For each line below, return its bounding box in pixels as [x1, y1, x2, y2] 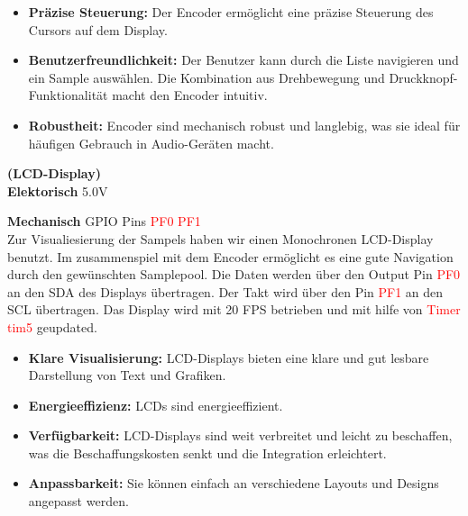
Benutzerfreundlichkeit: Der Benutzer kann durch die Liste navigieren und [28, 50, 459, 69]
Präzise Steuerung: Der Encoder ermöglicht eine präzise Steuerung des [28, 3, 434, 21]
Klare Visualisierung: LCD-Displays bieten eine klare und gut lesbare [28, 348, 429, 367]
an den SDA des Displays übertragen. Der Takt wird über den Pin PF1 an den [7, 282, 444, 301]
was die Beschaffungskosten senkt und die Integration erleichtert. [28, 443, 387, 462]
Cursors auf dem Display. [28, 20, 168, 39]
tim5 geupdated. [7, 317, 97, 336]
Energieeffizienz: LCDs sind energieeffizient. [28, 395, 283, 414]
